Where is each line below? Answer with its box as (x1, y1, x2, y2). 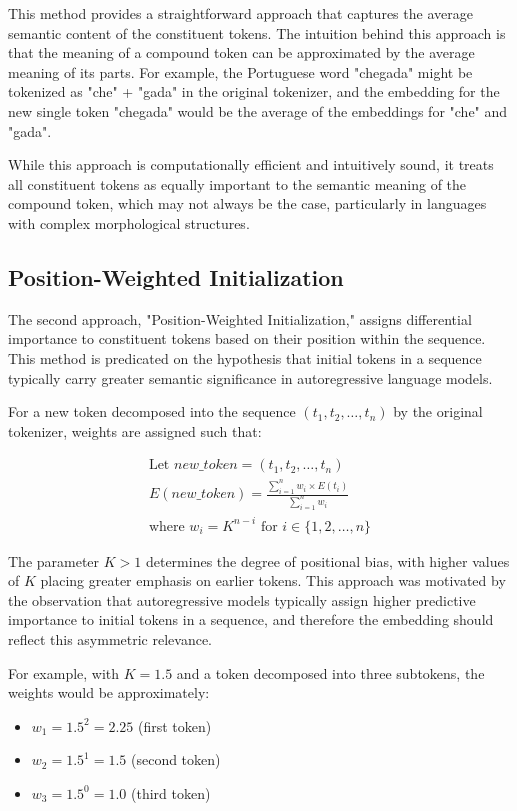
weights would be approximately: (8, 682, 210, 703)
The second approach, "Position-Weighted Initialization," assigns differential (8, 308, 472, 329)
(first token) (137, 715, 212, 736)
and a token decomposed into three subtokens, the (176, 662, 485, 683)
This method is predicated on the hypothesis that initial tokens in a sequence (8, 347, 482, 368)
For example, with (8, 662, 120, 683)
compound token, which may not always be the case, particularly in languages (8, 193, 487, 214)
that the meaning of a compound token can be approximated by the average (8, 42, 475, 63)
